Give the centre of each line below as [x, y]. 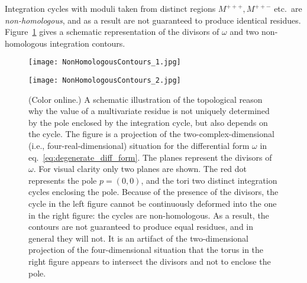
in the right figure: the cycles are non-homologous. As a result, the [149, 215]
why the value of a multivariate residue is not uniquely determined [149, 111]
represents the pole [63, 180]
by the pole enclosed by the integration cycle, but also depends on [148, 122]
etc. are [288, 8]
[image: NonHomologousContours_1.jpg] [105, 62]
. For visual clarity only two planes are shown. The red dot [140, 169]
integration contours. [88, 43]
